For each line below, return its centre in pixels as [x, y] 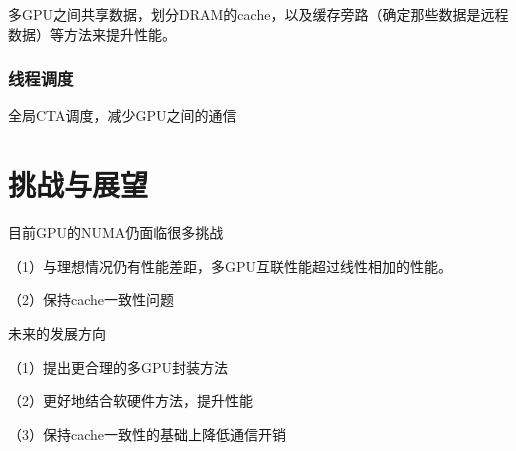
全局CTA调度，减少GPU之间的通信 [122, 115]
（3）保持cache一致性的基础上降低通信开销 [147, 433]
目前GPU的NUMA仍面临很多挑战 [116, 232]
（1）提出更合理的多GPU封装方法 [118, 366]
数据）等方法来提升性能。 [92, 33]
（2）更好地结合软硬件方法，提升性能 [130, 400]
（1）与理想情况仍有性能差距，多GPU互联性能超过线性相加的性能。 [230, 265]
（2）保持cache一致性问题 [91, 299]
